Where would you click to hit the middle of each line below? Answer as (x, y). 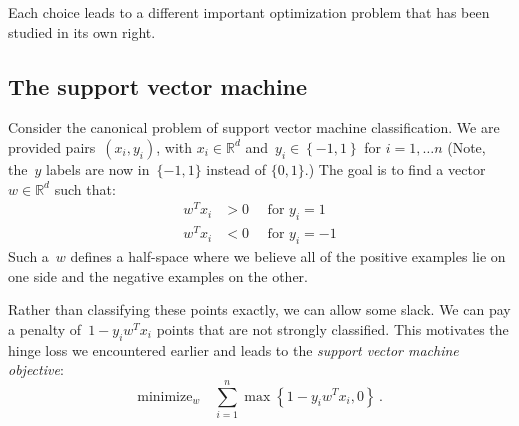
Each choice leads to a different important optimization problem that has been (249, 12)
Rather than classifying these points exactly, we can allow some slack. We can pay (259, 309)
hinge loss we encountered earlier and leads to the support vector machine (233, 349)
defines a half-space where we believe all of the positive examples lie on (288, 255)
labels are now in (97, 168)
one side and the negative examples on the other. (158, 275)
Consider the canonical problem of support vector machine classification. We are (254, 127)
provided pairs (52, 146)
